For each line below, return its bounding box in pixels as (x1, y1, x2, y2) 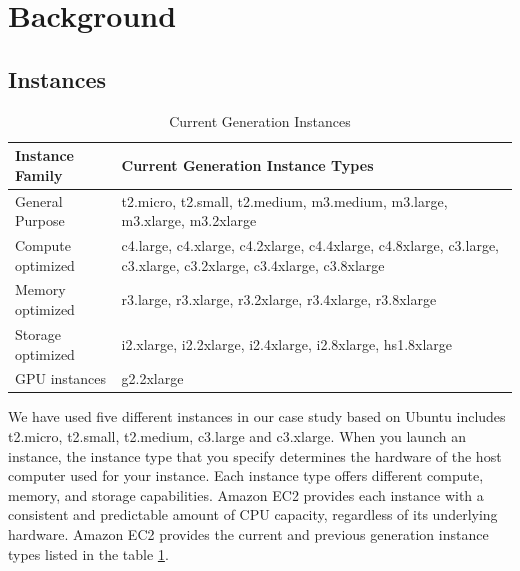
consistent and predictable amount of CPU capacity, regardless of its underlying (8, 504, 498, 525)
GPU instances (15, 368, 107, 389)
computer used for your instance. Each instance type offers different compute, (8, 465, 484, 486)
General (15, 190, 63, 211)
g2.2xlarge (121, 368, 184, 389)
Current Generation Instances (169, 110, 351, 131)
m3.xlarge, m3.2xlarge (121, 210, 257, 231)
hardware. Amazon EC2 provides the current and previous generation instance (8, 524, 489, 545)
